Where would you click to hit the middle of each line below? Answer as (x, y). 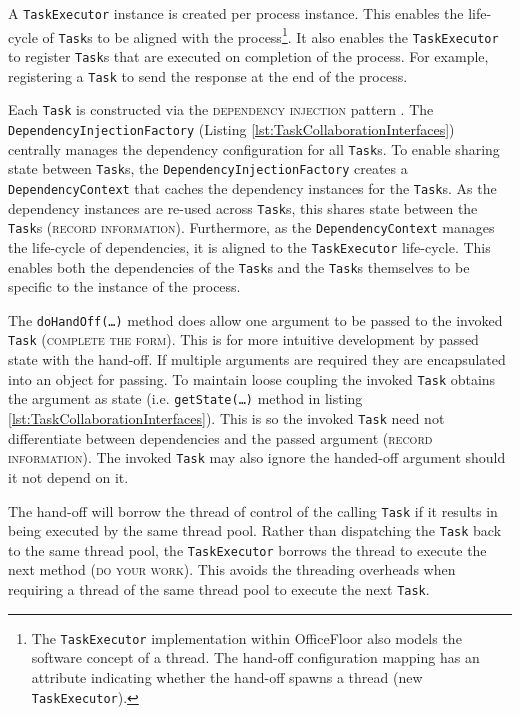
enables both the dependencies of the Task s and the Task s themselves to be (239, 266)
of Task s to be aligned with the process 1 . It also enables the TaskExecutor (270, 35)
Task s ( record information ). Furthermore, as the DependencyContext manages (251, 227)
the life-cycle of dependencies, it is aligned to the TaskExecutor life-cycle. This (249, 246)
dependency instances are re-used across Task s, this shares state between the (243, 207)
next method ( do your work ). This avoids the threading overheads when (232, 569)
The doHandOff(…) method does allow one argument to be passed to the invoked (255, 319)
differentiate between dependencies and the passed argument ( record (220, 437)
